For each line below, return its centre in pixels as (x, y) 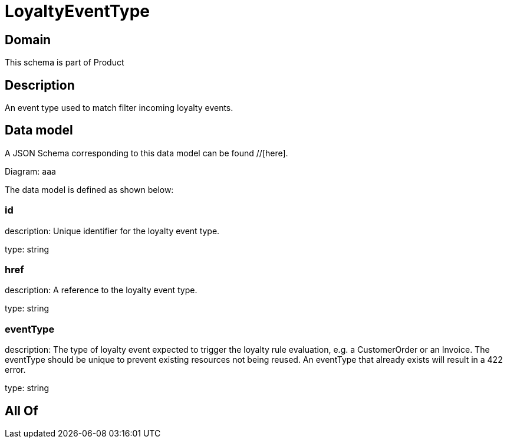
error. (15, 370)
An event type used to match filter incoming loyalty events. (119, 108)
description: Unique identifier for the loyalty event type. (112, 231)
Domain (28, 40)
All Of (22, 411)
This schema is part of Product (65, 63)
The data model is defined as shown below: (89, 189)
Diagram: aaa (30, 171)
